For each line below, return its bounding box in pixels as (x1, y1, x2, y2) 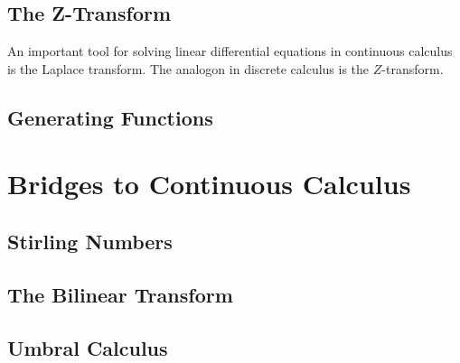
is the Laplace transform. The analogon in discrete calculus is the (7, 59, 370, 78)
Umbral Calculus (7, 333, 168, 361)
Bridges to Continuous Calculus (7, 165, 411, 202)
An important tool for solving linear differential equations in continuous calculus (7, 42, 453, 60)
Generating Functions (7, 103, 213, 131)
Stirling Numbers (7, 227, 173, 255)
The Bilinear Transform (7, 280, 233, 308)
